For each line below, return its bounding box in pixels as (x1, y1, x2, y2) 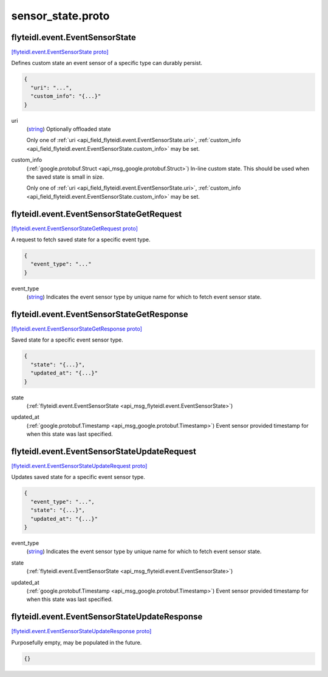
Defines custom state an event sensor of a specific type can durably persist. (11, 60, 203, 67)
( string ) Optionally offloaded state (26, 125, 111, 132)
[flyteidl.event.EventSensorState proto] (11, 49, 109, 56)
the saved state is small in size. (26, 173, 104, 180)
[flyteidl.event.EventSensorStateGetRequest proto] (11, 225, 138, 232)
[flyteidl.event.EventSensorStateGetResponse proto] (11, 325, 142, 332)
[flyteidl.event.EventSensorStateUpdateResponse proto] (11, 628, 152, 635)
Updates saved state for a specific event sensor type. (11, 473, 146, 481)
